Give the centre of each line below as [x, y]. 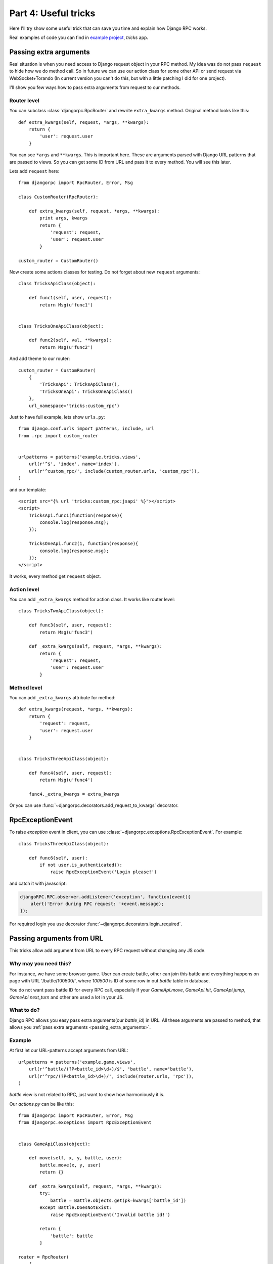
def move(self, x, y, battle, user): [75, 1158]
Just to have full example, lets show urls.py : [57, 417]
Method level [26, 688]
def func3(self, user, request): [70, 625]
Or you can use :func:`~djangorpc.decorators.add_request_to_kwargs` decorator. [94, 805]
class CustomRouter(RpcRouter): [58, 197]
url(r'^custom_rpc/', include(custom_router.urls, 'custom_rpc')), [114, 471]
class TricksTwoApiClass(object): [61, 611]
